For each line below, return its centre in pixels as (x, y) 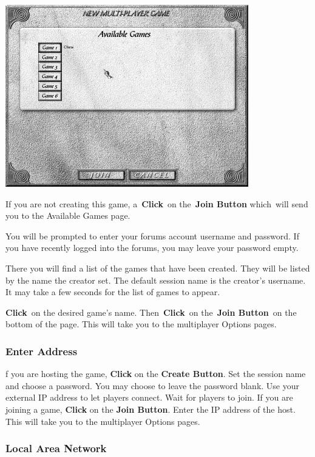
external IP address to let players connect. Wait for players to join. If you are (149, 397)
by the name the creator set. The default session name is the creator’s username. (156, 280)
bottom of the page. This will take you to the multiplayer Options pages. (141, 324)
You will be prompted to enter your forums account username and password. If (152, 235)
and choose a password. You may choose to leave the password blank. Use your (152, 385)
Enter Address (42, 351)
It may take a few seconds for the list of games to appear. (113, 292)
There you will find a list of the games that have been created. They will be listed (158, 268)
